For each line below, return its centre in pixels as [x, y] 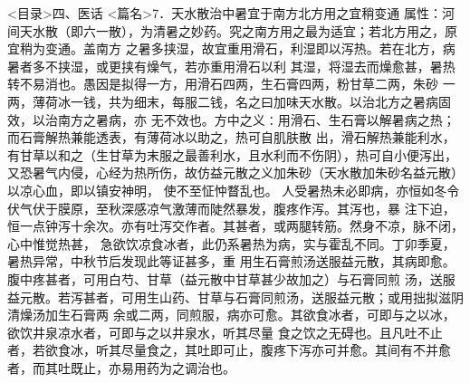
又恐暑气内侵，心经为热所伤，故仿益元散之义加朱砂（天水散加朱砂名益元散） [235, 172]
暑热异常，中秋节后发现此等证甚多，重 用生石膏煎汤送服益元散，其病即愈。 [231, 261]
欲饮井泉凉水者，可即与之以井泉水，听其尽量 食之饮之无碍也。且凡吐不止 [225, 332]
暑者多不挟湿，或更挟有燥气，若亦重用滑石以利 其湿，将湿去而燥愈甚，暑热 [231, 66]
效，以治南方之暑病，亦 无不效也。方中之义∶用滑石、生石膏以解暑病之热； [231, 119]
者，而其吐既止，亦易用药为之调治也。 [121, 367]
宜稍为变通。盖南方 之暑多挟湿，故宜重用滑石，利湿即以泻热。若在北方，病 [231, 48]
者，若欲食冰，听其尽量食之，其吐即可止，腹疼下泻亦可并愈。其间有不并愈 [229, 350]
